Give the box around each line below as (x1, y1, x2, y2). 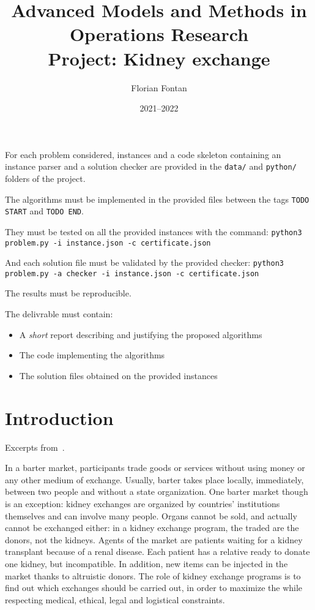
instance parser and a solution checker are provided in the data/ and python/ (5, 160, 297, 173)
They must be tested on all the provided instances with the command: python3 (5, 225, 302, 238)
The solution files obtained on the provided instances (19, 369, 218, 382)
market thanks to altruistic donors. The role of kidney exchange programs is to (5, 569, 301, 582)
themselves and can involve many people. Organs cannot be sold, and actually (5, 509, 297, 522)
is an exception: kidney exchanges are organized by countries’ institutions (5, 497, 280, 510)
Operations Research (69, 21, 249, 47)
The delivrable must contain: (5, 307, 113, 320)
